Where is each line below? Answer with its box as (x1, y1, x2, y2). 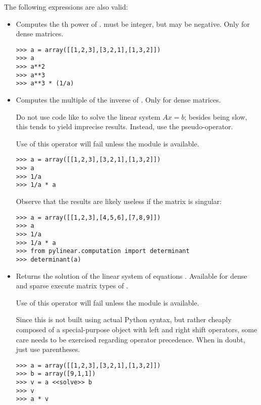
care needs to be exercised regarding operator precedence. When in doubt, (16, 334, 245, 344)
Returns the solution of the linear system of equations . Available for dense (16, 270, 247, 281)
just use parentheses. (16, 344, 80, 355)
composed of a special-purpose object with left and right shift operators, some (16, 324, 257, 334)
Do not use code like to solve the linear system (16, 111, 161, 122)
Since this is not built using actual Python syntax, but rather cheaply (16, 314, 232, 325)
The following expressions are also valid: (4, 2, 128, 12)
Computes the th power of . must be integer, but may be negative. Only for (16, 18, 250, 29)
